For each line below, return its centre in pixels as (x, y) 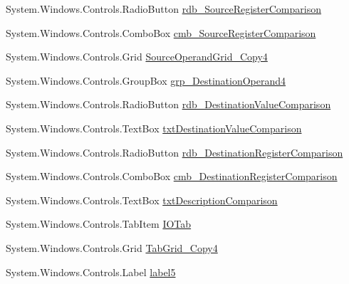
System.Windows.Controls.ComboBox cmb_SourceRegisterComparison (161, 32)
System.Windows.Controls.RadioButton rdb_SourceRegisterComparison (163, 9)
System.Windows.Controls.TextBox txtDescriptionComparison (142, 200)
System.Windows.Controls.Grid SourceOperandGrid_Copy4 (137, 57)
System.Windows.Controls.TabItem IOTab (99, 224)
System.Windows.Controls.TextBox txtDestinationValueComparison (154, 128)
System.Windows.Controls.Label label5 (91, 272)
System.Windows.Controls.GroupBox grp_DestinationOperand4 (146, 80)
